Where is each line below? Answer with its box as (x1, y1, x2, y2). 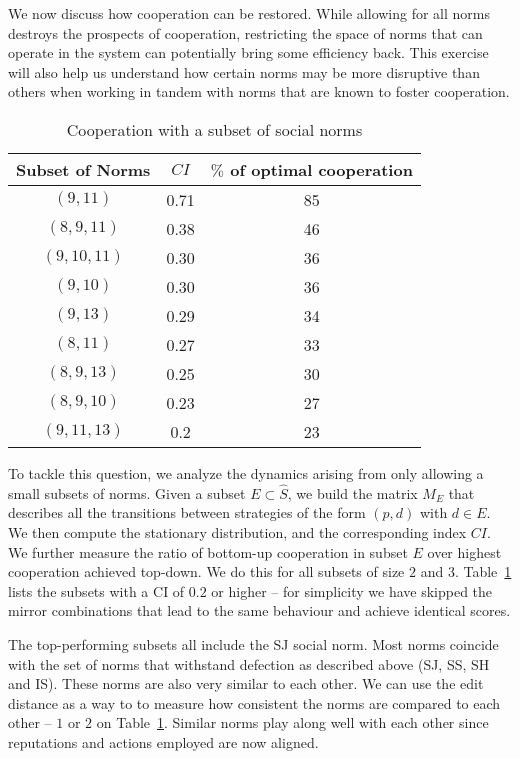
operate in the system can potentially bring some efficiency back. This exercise (8, 42, 489, 63)
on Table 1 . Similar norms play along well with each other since (96, 712, 489, 733)
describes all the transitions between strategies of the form (8, 502, 366, 523)
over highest (427, 541, 502, 562)
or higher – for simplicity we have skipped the (211, 580, 493, 601)
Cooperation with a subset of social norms (66, 117, 363, 141)
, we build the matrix (287, 482, 418, 503)
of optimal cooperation (230, 157, 413, 181)
